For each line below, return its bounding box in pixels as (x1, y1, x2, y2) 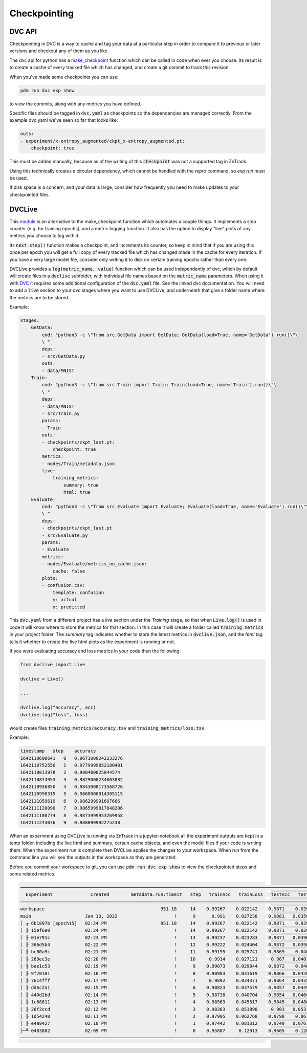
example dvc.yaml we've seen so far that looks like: (9, 117, 118, 123)
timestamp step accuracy (20, 748, 96, 754)
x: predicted (52, 604, 85, 610)
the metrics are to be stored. (9, 294, 70, 300)
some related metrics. (9, 870, 56, 877)
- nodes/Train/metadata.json (41, 460, 115, 467)
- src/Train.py (41, 410, 80, 416)
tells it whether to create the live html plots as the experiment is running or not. (9, 639, 176, 645)
